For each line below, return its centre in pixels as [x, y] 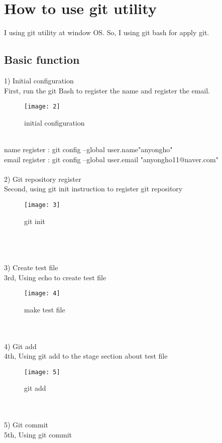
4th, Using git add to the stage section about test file [86, 356]
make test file [45, 309]
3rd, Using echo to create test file [55, 277]
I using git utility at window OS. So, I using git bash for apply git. [107, 32]
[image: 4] [42, 294]
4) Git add [20, 346]
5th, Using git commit [38, 434]
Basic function [42, 60]
